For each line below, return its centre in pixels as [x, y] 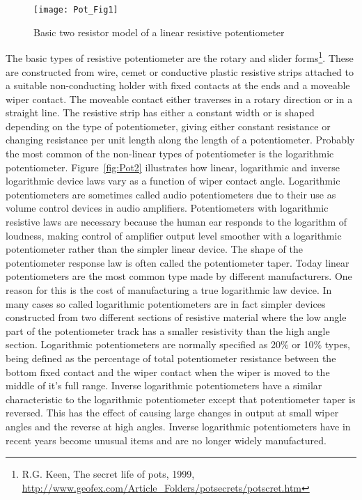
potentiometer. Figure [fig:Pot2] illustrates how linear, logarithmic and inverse [173, 167]
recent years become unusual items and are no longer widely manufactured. [166, 440]
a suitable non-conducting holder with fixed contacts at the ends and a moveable [178, 85]
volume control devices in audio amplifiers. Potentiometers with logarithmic [167, 208]
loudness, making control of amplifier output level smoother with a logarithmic [174, 235]
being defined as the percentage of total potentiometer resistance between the [171, 358]
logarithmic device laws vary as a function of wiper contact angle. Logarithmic [173, 181]
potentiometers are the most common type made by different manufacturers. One [179, 276]
